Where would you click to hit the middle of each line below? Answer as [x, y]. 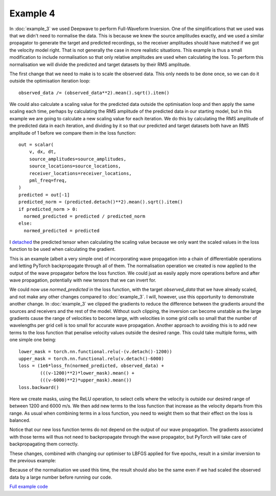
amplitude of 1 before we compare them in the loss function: [73, 133]
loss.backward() [39, 387]
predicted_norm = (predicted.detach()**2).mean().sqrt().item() [101, 202]
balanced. [20, 420]
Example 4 [32, 13]
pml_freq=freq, [48, 180]
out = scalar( [36, 145]
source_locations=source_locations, [75, 166]
